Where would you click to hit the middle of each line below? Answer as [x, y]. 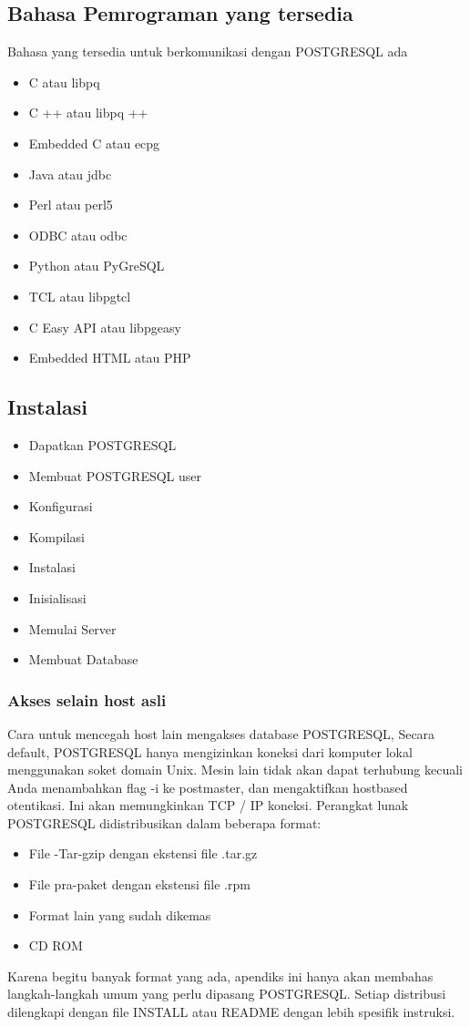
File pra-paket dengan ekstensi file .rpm [139, 884]
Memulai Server [72, 628]
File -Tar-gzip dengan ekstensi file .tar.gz [143, 853]
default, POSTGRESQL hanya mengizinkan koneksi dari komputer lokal [210, 751]
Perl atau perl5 [71, 205]
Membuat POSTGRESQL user [115, 475]
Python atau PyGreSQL [97, 266]
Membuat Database [83, 659]
